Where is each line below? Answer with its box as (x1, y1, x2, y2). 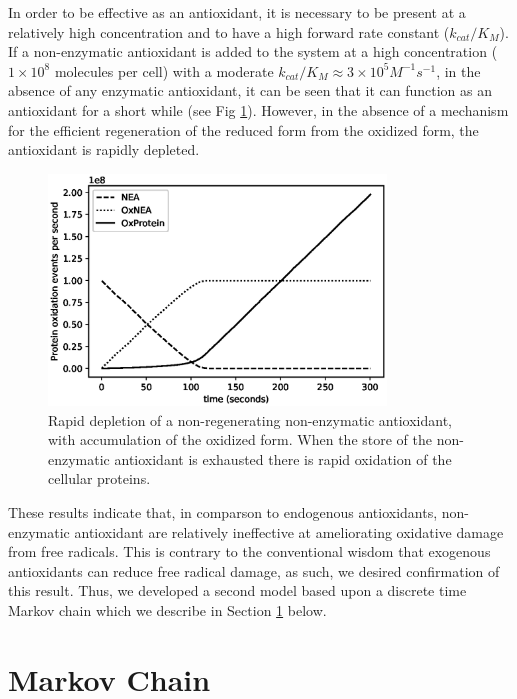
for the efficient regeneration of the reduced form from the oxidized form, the (8, 119, 479, 140)
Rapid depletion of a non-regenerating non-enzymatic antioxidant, (48, 409, 452, 430)
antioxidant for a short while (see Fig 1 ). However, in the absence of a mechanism (8, 99, 509, 120)
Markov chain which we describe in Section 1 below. (8, 599, 327, 620)
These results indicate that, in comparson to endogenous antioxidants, (8, 501, 438, 522)
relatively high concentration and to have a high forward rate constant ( (8, 21, 450, 42)
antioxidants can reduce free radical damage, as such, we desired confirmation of (8, 560, 500, 581)
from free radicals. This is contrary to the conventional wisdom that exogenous (8, 541, 491, 562)
